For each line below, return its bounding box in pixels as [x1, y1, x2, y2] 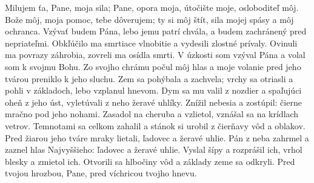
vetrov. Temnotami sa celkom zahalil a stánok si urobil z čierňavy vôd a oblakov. [5, 119, 306, 132]
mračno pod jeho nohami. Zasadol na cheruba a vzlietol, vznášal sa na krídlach [5, 108, 299, 120]
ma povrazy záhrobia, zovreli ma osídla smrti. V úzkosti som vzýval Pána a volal [5, 48, 306, 61]
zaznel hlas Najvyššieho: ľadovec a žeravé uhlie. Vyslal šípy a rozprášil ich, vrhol [5, 143, 302, 156]
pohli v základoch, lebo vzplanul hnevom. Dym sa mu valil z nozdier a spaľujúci [5, 84, 302, 97]
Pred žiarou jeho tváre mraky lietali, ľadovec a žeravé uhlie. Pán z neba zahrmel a [5, 131, 309, 144]
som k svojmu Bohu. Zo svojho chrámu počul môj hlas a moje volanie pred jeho [5, 60, 301, 72]
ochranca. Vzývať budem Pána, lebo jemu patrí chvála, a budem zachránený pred [5, 25, 307, 37]
